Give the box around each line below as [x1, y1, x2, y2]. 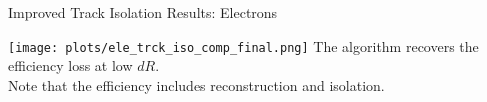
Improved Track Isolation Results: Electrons [8, 2, 278, 22]
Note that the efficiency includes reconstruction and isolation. [8, 74, 385, 95]
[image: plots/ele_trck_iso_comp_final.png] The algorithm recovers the [8, 35, 479, 56]
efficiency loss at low [8, 55, 133, 76]
